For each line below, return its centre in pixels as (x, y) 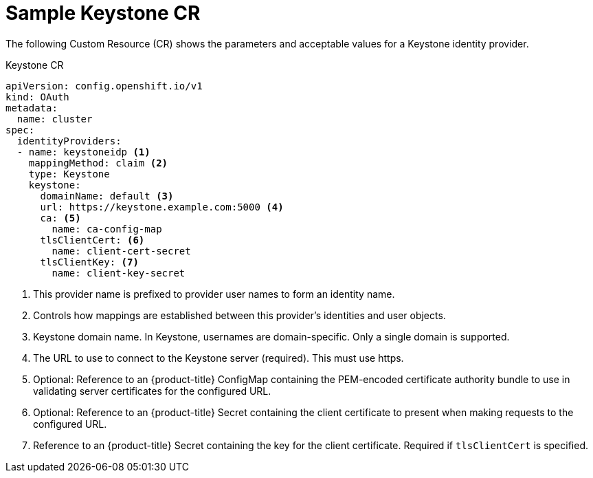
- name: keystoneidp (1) (83, 152)
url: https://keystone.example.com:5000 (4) (162, 207)
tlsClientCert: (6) (92, 240)
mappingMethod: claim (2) (98, 163)
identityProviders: (69, 141)
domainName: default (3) (107, 196)
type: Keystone (69, 174)
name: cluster (55, 119)
